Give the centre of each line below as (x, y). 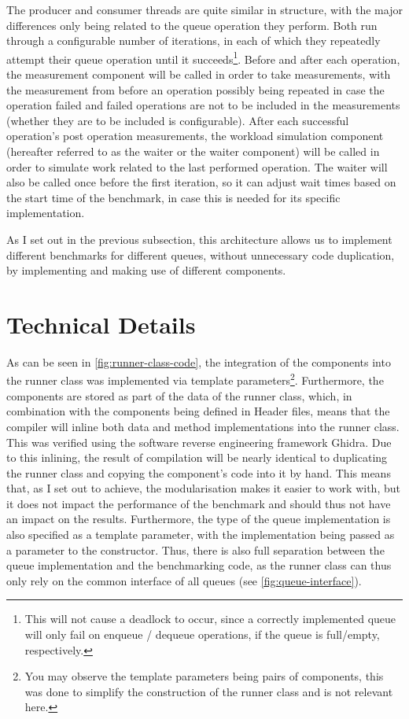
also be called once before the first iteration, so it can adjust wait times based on (201, 182)
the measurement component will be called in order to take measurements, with (199, 74)
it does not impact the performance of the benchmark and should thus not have (199, 503)
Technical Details (101, 324)
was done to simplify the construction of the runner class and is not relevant (209, 691)
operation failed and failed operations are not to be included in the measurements (203, 105)
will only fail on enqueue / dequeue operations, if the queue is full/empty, (202, 634)
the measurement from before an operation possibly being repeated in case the (195, 89)
